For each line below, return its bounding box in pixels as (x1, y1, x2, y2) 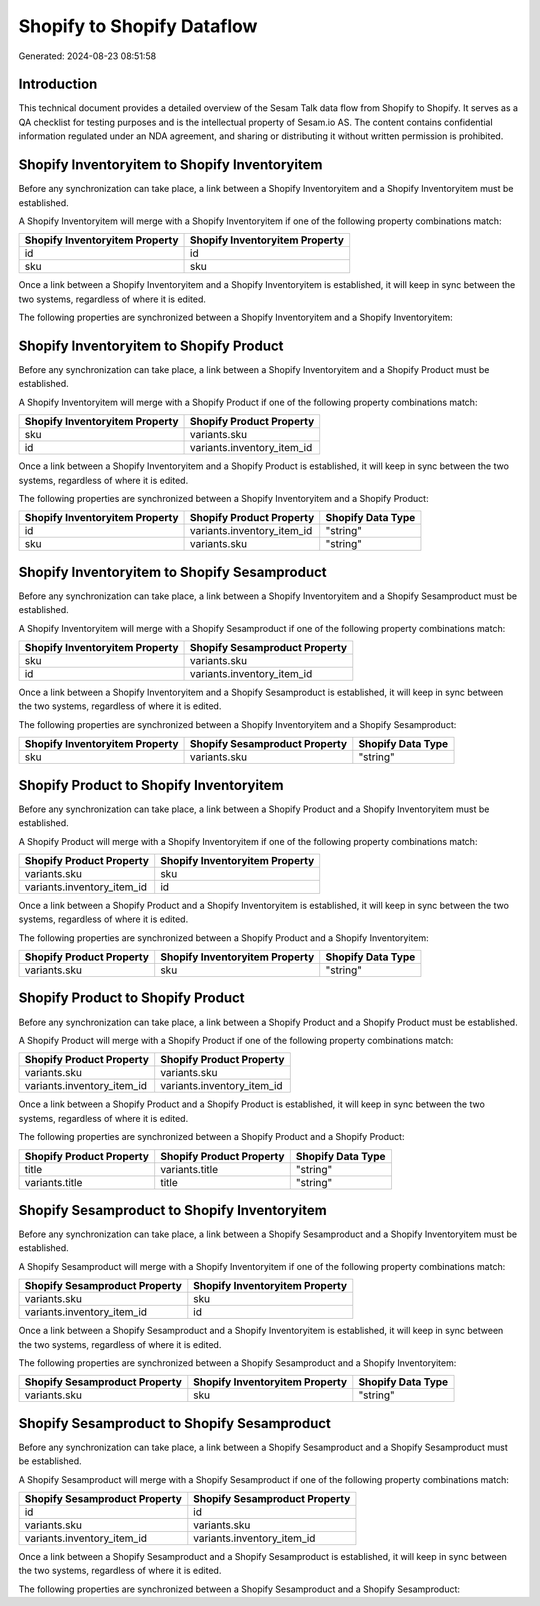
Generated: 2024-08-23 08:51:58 (18, 50, 157, 62)
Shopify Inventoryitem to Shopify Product (18, 337, 284, 354)
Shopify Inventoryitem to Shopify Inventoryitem (18, 156, 323, 174)
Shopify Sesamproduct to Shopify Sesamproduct (18, 1415, 332, 1432)
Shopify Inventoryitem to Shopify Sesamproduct (18, 563, 327, 580)
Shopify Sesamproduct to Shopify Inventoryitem (18, 1201, 327, 1219)
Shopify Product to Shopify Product (18, 990, 245, 1007)
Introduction (18, 76, 98, 93)
